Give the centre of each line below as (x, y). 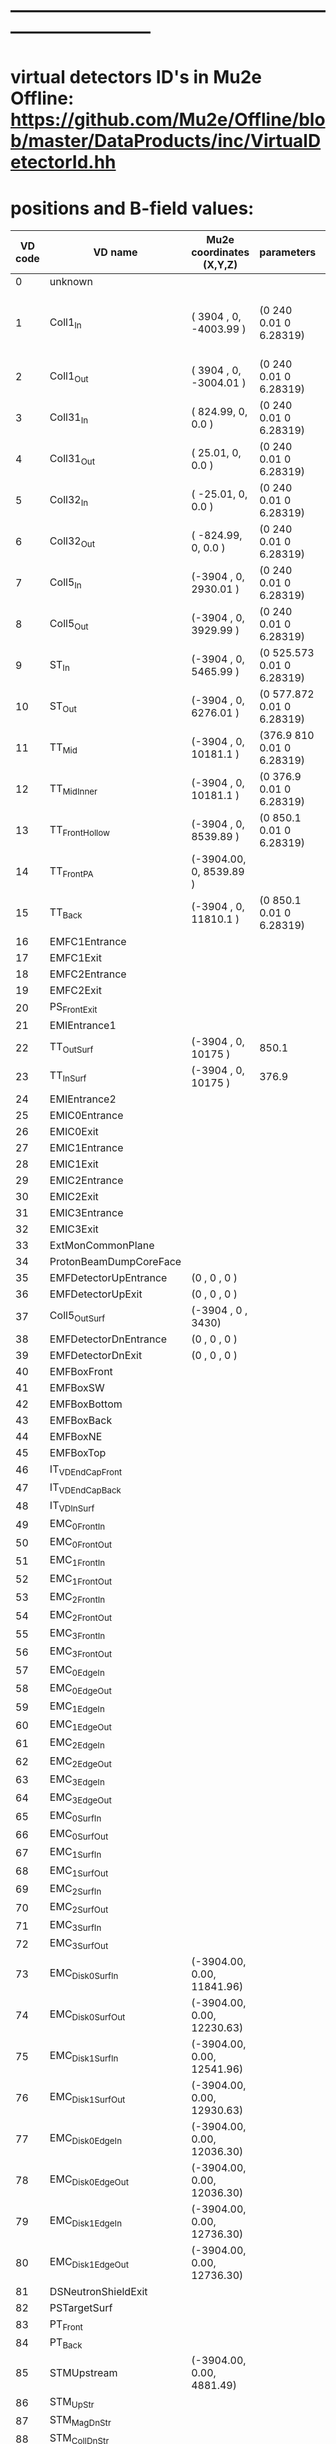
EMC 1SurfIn (75, 1853)
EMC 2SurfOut (79, 1908)
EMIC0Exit (74, 1131)
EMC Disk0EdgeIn (86, 2138)
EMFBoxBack (81, 1420)
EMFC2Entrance (88, 974)
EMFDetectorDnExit (96, 1355)
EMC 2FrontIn (77, 1597)
